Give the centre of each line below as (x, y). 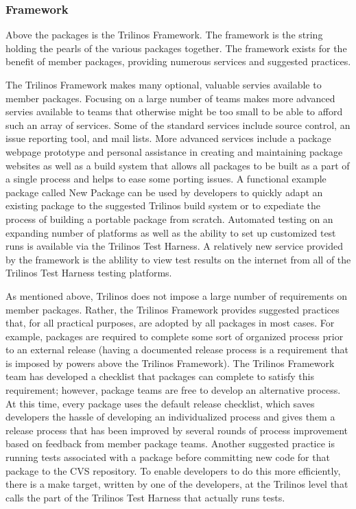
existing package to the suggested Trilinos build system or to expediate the (163, 205)
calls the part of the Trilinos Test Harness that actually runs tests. (145, 497)
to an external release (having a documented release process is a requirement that (177, 350)
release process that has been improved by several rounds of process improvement (177, 430)
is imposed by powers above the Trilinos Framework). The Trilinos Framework (170, 363)
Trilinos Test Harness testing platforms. (89, 273)
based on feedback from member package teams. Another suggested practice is (170, 443)
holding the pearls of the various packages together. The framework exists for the (176, 48)
